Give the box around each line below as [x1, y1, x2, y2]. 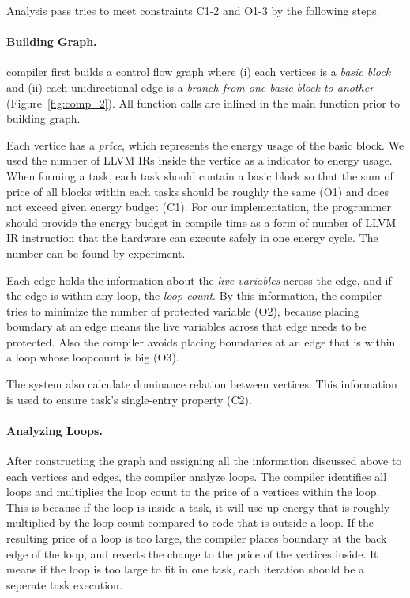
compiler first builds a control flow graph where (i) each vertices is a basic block [6, 63, 391, 80]
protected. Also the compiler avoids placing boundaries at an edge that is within [6, 333, 396, 350]
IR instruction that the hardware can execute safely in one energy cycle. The [6, 229, 378, 246]
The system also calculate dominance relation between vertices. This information [6, 376, 397, 392]
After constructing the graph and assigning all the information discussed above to [6, 452, 402, 469]
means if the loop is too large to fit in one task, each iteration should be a [6, 561, 365, 577]
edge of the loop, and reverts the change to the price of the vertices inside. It [6, 545, 378, 562]
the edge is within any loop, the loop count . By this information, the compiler [6, 287, 382, 304]
